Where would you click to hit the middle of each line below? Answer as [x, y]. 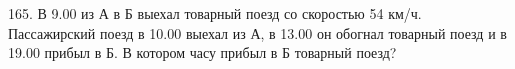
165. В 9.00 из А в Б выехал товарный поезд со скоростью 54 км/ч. [215, 13]
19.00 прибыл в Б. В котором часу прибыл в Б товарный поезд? [202, 52]
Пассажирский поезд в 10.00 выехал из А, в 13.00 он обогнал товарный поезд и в [257, 32]
